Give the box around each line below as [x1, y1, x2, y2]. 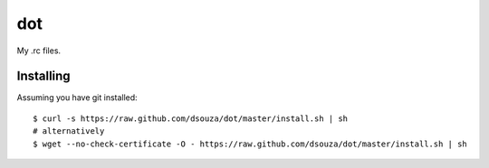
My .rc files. [16, 45, 62, 56]
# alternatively [33, 126, 105, 136]
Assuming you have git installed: [16, 92, 138, 103]
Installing [16, 69, 72, 84]
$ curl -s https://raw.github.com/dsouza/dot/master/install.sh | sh [33, 113, 349, 124]
